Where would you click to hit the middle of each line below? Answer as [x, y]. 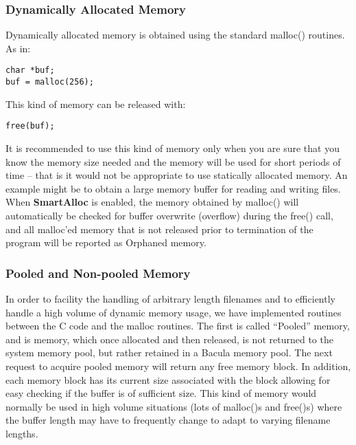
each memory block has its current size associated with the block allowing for [168, 379]
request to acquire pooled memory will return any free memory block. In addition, [178, 366]
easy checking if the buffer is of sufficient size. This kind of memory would [161, 393]
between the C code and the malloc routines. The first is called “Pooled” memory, [178, 326]
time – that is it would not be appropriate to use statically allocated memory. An [177, 175]
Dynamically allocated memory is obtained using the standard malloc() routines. [175, 35]
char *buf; [30, 70]
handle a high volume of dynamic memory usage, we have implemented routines [174, 312]
